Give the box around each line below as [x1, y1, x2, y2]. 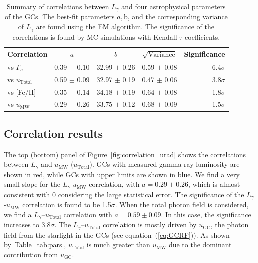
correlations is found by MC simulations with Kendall [12, 31, 177, 42]
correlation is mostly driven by [103, 219, 197, 230]
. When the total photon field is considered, [115, 199, 249, 210]
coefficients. [185, 31, 220, 42]
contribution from [4, 249, 58, 259]
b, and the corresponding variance [123, 11, 228, 22]
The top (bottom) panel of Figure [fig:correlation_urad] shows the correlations [4, 149, 246, 159]
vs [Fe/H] [7, 86, 36, 97]
